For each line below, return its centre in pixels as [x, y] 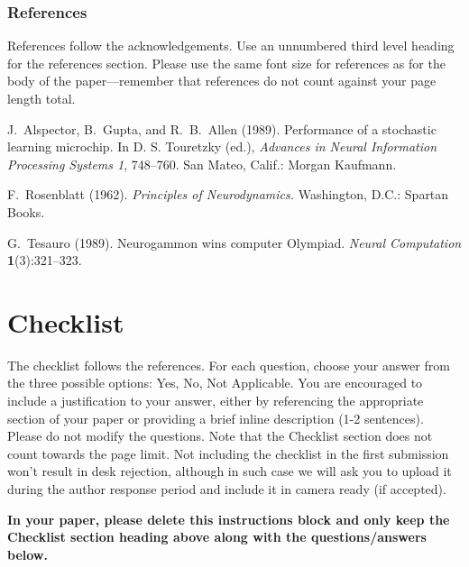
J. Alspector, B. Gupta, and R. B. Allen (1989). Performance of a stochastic [222, 128]
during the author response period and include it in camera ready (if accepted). [227, 489]
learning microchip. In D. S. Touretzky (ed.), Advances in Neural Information [222, 146]
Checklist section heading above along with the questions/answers [217, 537]
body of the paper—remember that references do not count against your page [222, 81]
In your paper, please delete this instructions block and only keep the [229, 519]
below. [28, 554]
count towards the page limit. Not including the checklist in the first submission [228, 453]
